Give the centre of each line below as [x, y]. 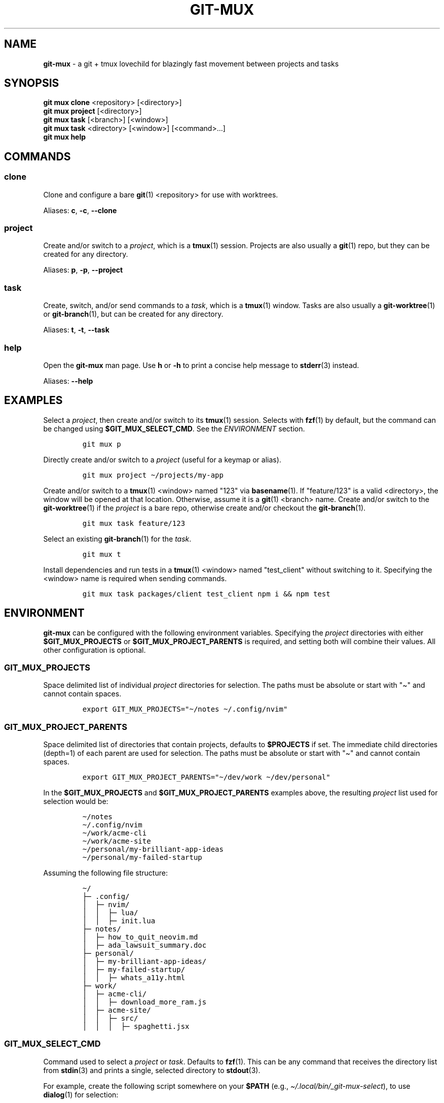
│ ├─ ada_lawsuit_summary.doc [144, 945]
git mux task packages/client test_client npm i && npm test [206, 594]
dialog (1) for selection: [81, 1094]
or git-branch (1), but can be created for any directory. [133, 314]
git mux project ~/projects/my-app [153, 475]
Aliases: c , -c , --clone [80, 210]
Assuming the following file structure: [105, 873]
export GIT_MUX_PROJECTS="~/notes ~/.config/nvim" [185, 709]
